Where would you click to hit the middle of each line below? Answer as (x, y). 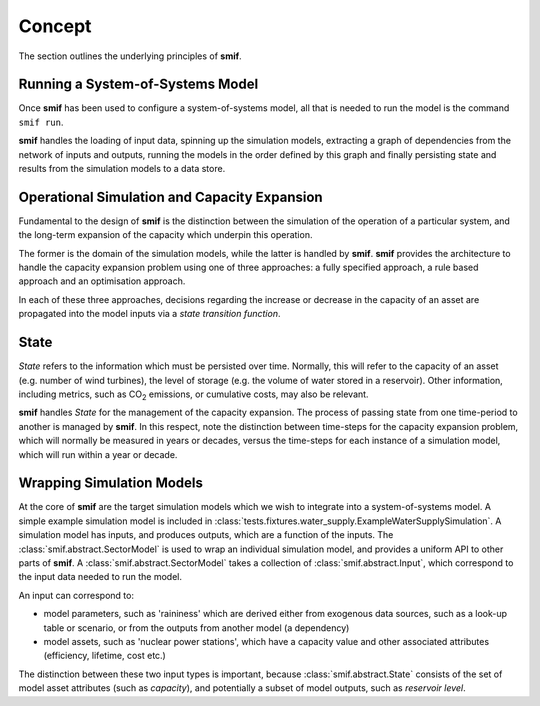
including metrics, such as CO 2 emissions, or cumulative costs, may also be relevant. (193, 395)
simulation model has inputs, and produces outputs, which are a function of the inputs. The (206, 535)
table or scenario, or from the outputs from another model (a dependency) (196, 627)
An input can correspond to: (76, 595)
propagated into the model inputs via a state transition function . (149, 314)
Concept (55, 26)
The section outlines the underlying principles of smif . (130, 56)
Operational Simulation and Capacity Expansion (171, 196)
